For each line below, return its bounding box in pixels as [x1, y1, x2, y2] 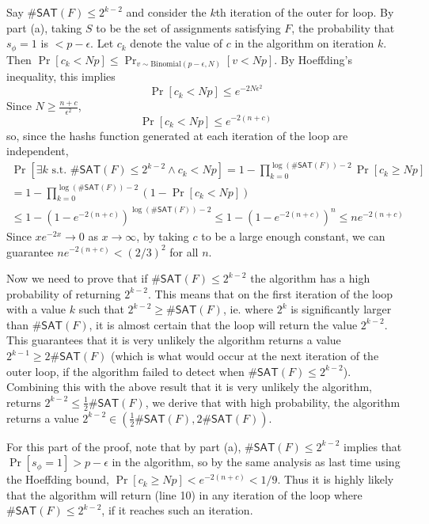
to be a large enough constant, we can [201, 227, 385, 244]
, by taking [136, 227, 189, 244]
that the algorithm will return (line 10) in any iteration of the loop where [6, 486, 363, 503]
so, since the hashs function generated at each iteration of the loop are [6, 127, 348, 143]
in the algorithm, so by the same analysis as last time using [112, 454, 401, 470]
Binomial [150, 60, 181, 69]
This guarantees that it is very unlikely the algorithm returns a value [6, 332, 341, 348]
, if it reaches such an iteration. [101, 502, 253, 518]
